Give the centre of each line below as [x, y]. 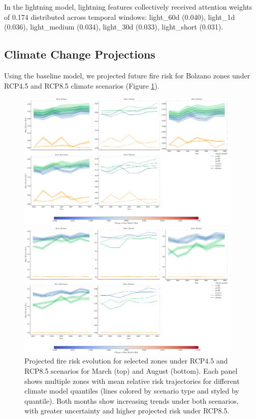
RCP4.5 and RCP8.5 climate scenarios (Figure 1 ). [82, 85]
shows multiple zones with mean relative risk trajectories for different [132, 381]
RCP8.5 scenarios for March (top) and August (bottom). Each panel [131, 370]
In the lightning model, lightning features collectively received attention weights [128, 7]
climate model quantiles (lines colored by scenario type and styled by [132, 391]
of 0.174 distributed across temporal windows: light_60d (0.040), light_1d [120, 17]
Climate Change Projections [80, 54]
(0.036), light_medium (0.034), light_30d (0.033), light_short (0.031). [114, 27]
